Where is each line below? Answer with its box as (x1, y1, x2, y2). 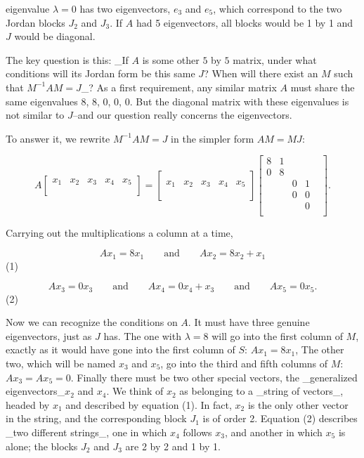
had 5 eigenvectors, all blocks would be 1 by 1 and (136, 15, 353, 30)
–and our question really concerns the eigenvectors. (72, 107, 292, 122)
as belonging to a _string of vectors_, (179, 384, 344, 398)
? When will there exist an (204, 66, 318, 81)
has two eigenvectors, (79, 1, 171, 15)
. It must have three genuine (188, 315, 310, 329)
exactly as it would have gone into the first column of (6, 342, 235, 357)
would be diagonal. (14, 29, 96, 44)
